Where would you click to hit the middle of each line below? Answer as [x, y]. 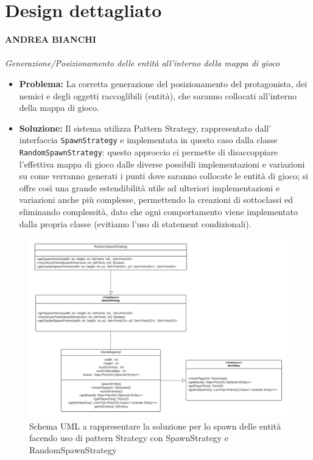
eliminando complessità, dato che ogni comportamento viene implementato [158, 211]
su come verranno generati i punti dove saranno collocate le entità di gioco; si [164, 176]
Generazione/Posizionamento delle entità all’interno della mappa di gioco [142, 63]
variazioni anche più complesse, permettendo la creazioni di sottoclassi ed [156, 200]
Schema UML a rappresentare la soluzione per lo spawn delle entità [155, 426]
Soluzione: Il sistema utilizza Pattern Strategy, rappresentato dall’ [145, 128]
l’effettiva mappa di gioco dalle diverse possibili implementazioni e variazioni [162, 164]
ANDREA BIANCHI [51, 39]
